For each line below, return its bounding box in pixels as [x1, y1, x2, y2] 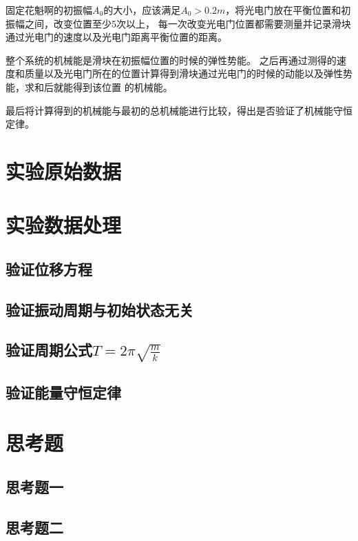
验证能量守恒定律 [6, 381, 121, 402]
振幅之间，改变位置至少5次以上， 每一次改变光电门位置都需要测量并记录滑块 [6, 16, 351, 30]
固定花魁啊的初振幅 [6, 3, 92, 17]
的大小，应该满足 [103, 3, 181, 17]
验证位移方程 [6, 258, 92, 279]
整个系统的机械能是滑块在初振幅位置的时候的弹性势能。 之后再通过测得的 [6, 52, 337, 67]
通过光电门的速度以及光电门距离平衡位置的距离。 [6, 30, 227, 44]
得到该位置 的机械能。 [72, 79, 173, 94]
